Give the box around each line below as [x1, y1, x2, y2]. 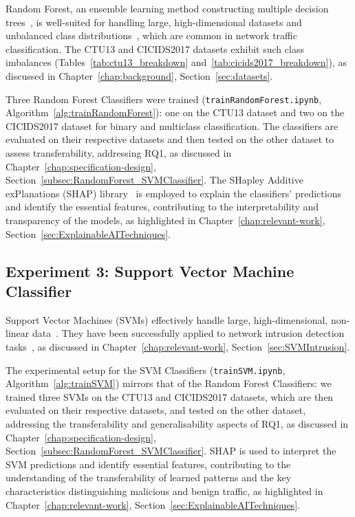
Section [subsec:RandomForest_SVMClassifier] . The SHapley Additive [6, 173, 303, 187]
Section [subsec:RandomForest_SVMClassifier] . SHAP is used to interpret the [6, 443, 336, 458]
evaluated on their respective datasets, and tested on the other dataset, [6, 403, 306, 417]
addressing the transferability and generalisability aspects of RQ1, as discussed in [6, 416, 349, 430]
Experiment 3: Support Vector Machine [6, 260, 294, 281]
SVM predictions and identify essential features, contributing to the [6, 456, 291, 471]
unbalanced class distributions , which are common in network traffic [6, 28, 297, 43]
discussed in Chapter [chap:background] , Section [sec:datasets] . [6, 68, 273, 82]
